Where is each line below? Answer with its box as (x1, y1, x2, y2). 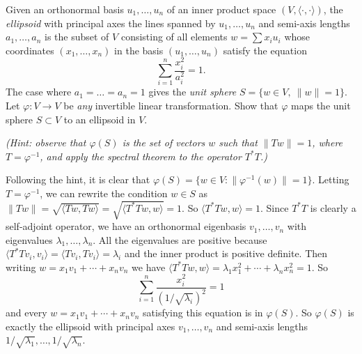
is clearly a (310, 200, 356, 215)
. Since (260, 200, 289, 215)
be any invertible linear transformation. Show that (63, 98, 278, 112)
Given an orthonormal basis (6, 2, 124, 16)
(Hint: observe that (6, 135, 86, 150)
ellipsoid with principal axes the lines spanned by (6, 15, 216, 30)
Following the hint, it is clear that (6, 172, 150, 187)
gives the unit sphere (148, 84, 237, 99)
